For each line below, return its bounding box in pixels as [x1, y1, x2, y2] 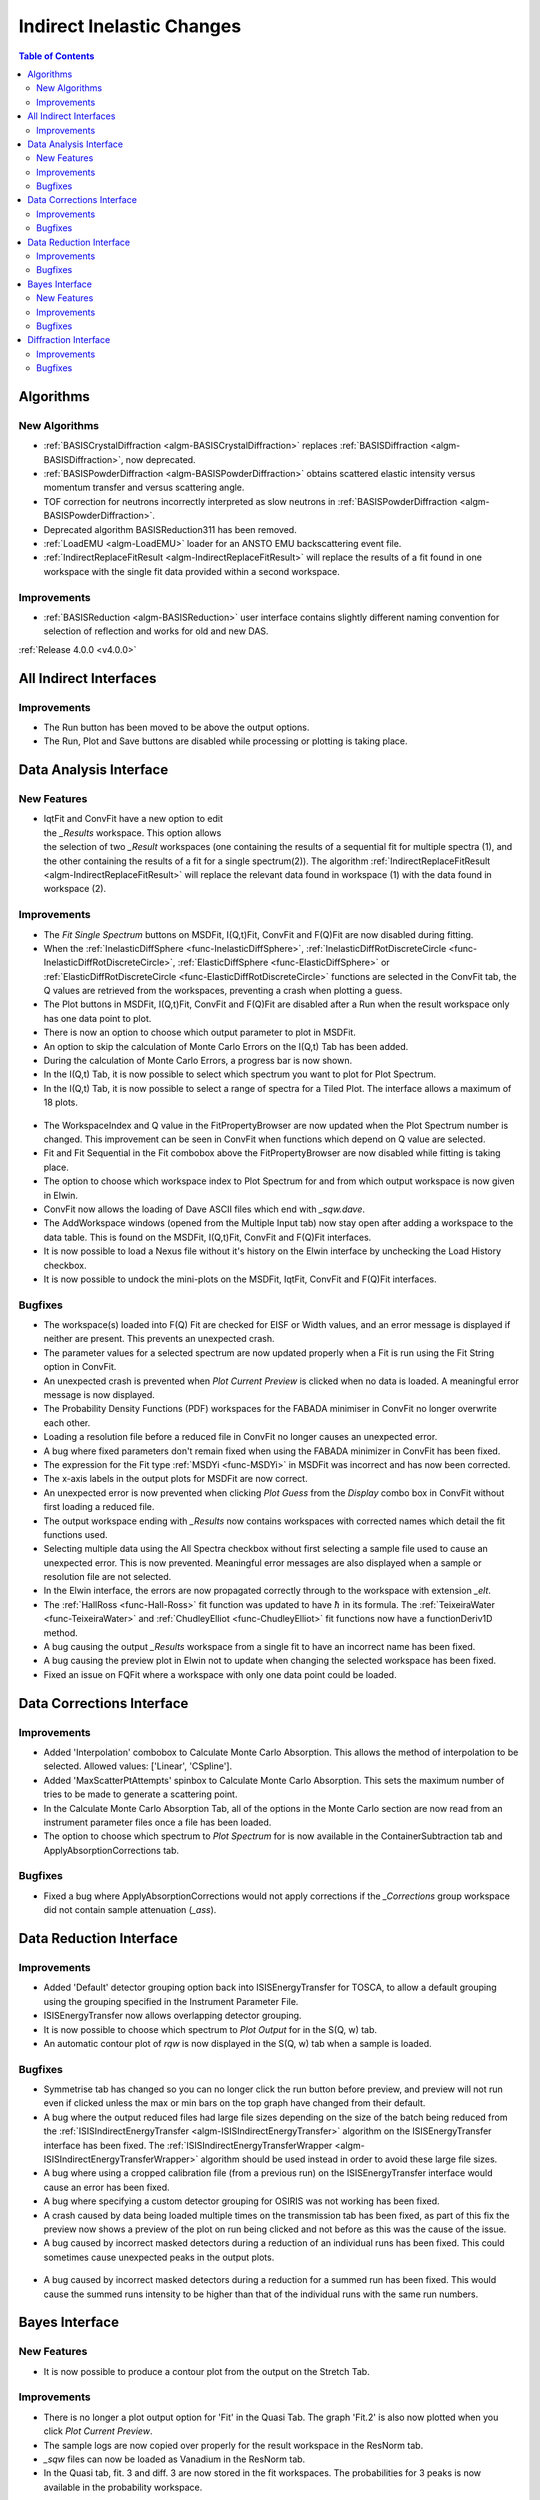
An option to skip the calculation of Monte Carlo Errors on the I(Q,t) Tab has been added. [43, 1040, 409, 1052]
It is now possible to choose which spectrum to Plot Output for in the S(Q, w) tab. [43, 2023, 378, 2035]
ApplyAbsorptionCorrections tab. [43, 1844, 180, 1856]
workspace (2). [43, 883, 107, 895]
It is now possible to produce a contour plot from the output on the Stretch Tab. [43, 2365, 370, 2377]
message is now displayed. [43, 1389, 155, 1400]
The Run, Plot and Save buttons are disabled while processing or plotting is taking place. [43, 735, 409, 747]
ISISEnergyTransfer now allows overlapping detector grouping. [43, 2010, 302, 2022]
